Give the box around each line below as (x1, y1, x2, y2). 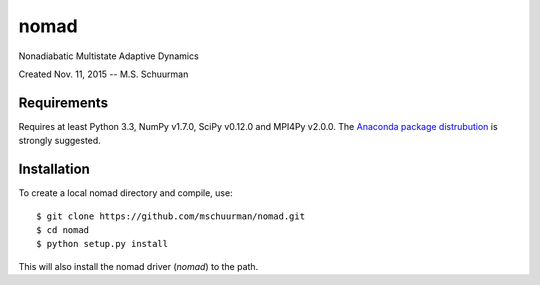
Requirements (18, 94, 109, 111)
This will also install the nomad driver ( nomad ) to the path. (18, 260, 259, 272)
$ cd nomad (36, 224, 90, 235)
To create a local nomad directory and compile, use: (18, 187, 234, 199)
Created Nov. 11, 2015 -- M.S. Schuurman (18, 68, 189, 80)
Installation (18, 161, 90, 178)
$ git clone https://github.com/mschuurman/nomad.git (36, 210, 305, 222)
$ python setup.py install (36, 238, 169, 250)
